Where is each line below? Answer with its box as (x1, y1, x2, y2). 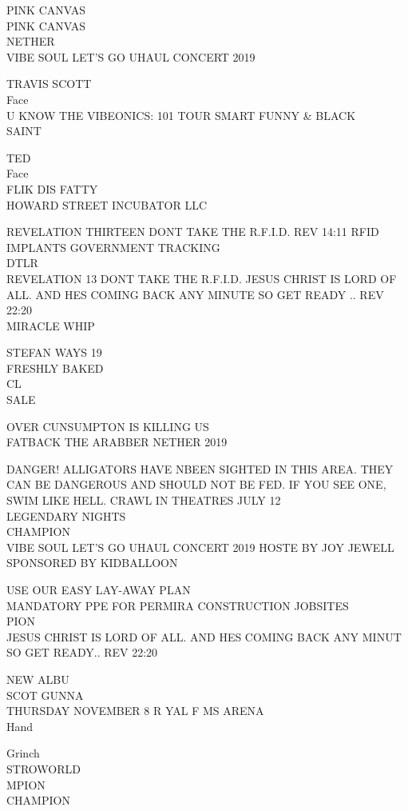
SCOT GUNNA (6, 686, 84, 703)
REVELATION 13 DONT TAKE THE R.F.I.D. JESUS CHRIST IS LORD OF (6, 270, 397, 286)
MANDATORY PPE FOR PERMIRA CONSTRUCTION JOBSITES (6, 597, 349, 613)
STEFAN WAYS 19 (6, 344, 102, 361)
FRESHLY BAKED (6, 359, 104, 376)
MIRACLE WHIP (6, 317, 95, 334)
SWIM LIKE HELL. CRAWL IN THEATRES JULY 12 (6, 492, 281, 509)
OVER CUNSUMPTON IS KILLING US (6, 417, 209, 434)
